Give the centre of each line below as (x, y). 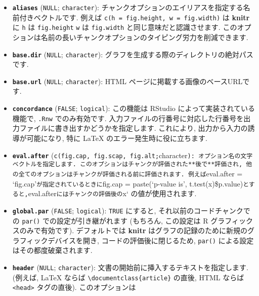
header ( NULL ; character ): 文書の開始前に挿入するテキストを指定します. (130, 267)
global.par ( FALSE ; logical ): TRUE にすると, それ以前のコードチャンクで (131, 210)
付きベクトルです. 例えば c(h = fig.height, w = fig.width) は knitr (135, 17)
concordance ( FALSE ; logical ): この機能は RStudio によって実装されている (134, 108)
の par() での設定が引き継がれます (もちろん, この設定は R (110, 220)
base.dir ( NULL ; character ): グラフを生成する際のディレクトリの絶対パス (133, 54)
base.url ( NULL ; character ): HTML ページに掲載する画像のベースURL (127, 81)
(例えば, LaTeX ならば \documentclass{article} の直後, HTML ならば (128, 277)
